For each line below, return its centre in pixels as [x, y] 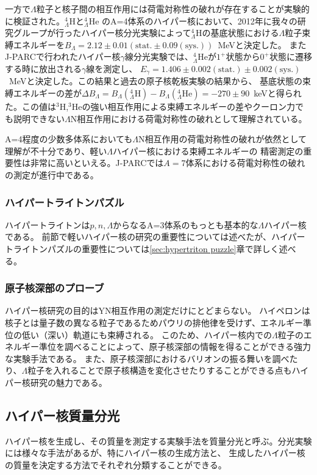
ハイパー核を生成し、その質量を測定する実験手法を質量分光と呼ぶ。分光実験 [158, 441]
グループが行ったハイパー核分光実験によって [102, 33]
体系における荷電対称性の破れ [245, 163]
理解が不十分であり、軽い [56, 150]
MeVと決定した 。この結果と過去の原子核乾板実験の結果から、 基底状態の [156, 81]
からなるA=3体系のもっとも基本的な [186, 224]
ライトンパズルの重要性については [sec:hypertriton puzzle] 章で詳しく [146, 248]
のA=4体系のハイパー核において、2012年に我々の [200, 20]
